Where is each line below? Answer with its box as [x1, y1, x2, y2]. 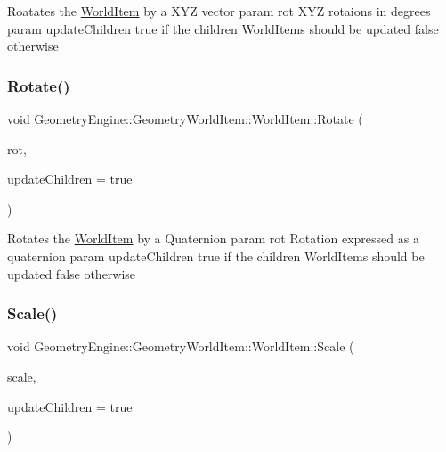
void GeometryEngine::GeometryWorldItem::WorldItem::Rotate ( [7, 110, 363, 127]
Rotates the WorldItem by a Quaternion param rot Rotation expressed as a [7, 229, 419, 248]
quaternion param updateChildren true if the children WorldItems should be [7, 246, 425, 265]
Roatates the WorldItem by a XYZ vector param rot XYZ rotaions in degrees [7, 2, 431, 20]
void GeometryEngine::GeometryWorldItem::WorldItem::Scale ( [7, 337, 354, 356]
